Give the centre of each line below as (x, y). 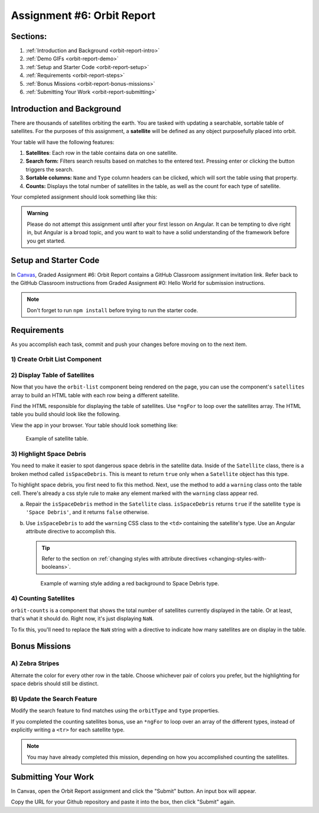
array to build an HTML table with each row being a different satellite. (95, 395)
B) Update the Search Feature (54, 699)
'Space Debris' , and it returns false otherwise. (87, 512)
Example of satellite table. (57, 439)
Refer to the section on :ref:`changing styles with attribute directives (124, 558)
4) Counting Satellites (43, 598)
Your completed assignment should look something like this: (84, 197)
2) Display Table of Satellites (53, 375)
